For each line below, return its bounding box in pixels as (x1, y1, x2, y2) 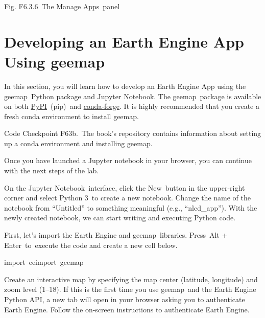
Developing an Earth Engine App (4, 31, 244, 52)
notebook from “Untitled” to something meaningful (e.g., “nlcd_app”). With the (4, 202, 257, 213)
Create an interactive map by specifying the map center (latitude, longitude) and (4, 274, 258, 284)
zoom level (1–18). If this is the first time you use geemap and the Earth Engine (4, 284, 256, 294)
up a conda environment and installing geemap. (4, 138, 153, 148)
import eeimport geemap (4, 257, 84, 267)
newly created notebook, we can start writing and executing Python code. (4, 212, 236, 223)
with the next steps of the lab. (4, 165, 99, 176)
